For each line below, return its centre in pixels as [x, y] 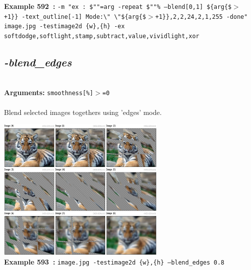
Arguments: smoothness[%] [49, 92]
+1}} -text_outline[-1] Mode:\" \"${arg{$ [75, 17]
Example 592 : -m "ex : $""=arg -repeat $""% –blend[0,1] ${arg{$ [118, 6]
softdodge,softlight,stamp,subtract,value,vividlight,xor [102, 36]
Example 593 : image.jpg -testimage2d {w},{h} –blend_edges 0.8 [114, 262]
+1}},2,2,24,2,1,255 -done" [202, 17]
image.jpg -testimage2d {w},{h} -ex [64, 27]
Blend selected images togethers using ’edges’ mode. [83, 112]
